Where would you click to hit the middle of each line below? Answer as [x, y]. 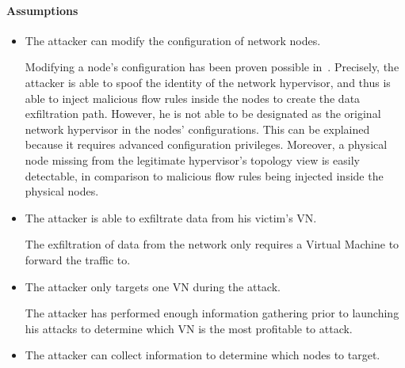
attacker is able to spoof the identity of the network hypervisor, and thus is [208, 82]
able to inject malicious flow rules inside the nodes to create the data [193, 98]
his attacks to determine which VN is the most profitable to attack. [189, 328]
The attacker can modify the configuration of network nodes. [173, 40]
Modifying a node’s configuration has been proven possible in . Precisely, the [212, 67]
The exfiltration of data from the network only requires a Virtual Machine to [212, 244]
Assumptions [42, 10]
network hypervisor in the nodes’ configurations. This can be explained [197, 129]
